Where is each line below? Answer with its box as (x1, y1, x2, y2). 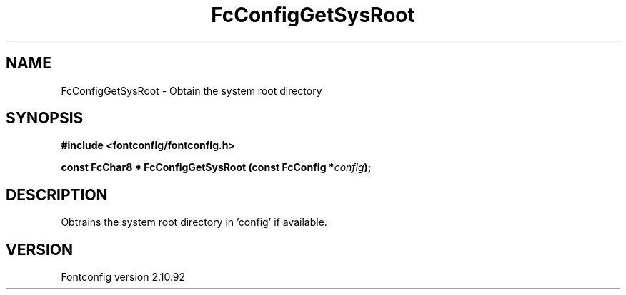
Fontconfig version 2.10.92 (61, 271, 186, 284)
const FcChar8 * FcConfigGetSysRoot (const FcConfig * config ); (61, 161, 372, 174)
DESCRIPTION (6, 185, 108, 204)
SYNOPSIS (6, 109, 84, 128)
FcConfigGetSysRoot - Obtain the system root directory (61, 84, 322, 97)
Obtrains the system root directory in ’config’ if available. (61, 216, 327, 229)
